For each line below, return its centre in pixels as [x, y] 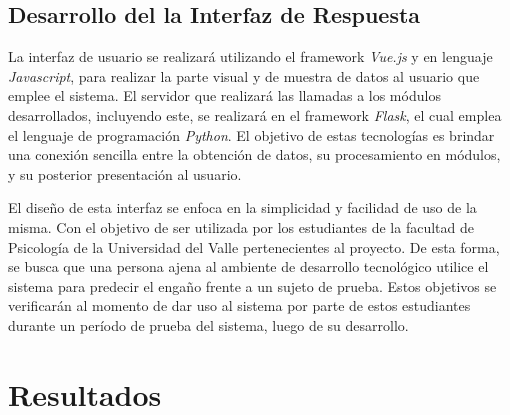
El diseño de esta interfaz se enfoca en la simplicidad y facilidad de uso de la [242, 207]
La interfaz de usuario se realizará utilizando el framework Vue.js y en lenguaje [250, 56]
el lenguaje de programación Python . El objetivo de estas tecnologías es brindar [251, 134]
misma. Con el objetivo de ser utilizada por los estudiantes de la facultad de [241, 226]
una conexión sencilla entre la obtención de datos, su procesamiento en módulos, [254, 154]
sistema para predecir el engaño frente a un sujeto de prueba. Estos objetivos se [252, 285]
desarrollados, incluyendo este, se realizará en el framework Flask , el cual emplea [255, 114]
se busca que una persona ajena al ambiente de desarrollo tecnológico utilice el [248, 266]
